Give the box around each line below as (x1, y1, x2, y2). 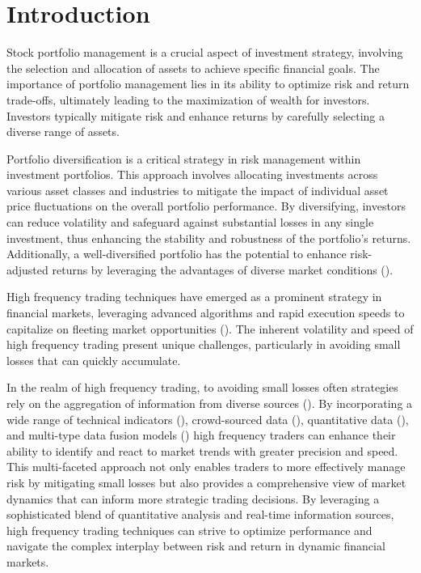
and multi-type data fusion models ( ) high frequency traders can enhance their (6, 427, 396, 444)
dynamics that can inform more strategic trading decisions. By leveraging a (6, 490, 380, 507)
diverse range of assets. (6, 123, 120, 140)
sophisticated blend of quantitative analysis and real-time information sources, (6, 506, 394, 523)
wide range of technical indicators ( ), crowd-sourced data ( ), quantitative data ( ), (6, 410, 409, 427)
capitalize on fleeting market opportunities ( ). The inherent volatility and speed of (6, 320, 414, 337)
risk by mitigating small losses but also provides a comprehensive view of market (6, 473, 406, 490)
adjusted (6, 261, 48, 278)
